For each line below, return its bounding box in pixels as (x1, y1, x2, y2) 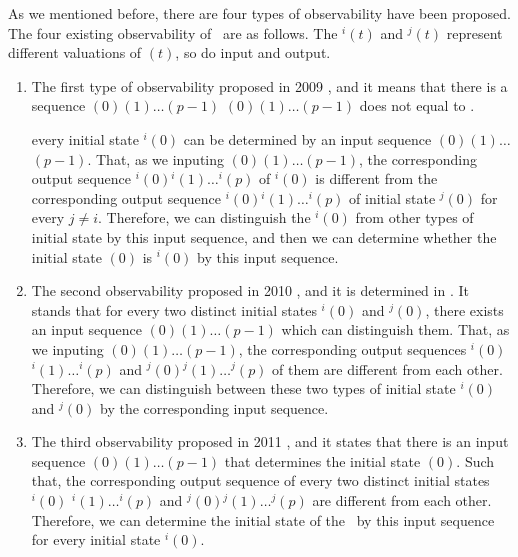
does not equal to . (359, 95, 475, 116)
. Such (456, 450, 495, 471)
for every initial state (31, 529, 161, 550)
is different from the (315, 168, 438, 189)
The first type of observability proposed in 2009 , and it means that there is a (31, 75, 508, 96)
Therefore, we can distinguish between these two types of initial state (31, 378, 456, 399)
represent (446, 22, 503, 43)
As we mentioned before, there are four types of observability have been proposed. (8, 3, 511, 23)
